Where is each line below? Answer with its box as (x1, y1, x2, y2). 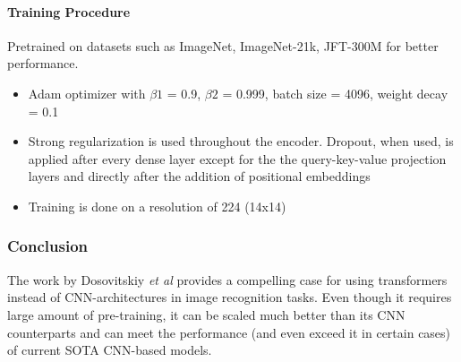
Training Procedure (7, 2, 131, 21)
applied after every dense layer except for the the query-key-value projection (28, 149, 447, 168)
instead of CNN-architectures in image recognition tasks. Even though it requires (7, 288, 452, 306)
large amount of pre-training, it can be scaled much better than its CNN (7, 305, 406, 323)
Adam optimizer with (28, 83, 146, 102)
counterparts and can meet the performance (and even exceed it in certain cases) (7, 323, 451, 341)
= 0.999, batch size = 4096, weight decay (222, 83, 448, 102)
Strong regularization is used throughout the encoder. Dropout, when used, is (28, 132, 454, 151)
